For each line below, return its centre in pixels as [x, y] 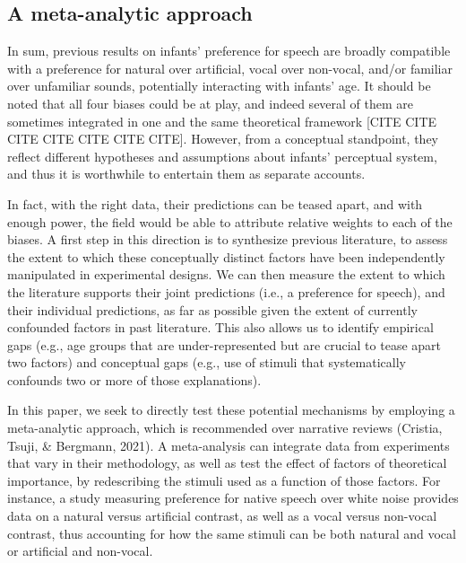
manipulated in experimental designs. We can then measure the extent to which [226, 274]
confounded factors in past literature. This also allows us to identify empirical [220, 327]
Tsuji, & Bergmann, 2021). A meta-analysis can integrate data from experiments [229, 445]
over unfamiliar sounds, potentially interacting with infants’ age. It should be [219, 86]
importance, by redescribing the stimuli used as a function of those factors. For [224, 480]
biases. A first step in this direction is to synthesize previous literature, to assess [228, 239]
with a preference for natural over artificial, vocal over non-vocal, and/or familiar [230, 68]
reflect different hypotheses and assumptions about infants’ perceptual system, [222, 156]
